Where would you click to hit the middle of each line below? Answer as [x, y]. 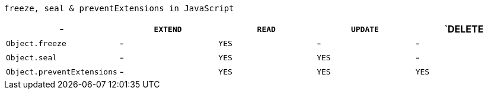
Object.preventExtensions [62, 72]
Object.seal [32, 57]
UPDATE [365, 29]
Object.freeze [36, 43]
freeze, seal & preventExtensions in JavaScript [119, 8]
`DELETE [464, 29]
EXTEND [168, 29]
